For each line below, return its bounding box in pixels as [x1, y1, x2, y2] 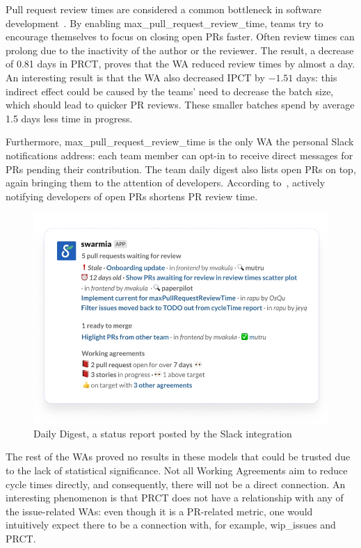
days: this [296, 70, 337, 84]
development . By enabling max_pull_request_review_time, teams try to [6, 15, 323, 30]
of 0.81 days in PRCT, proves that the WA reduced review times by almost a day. [6, 56, 355, 71]
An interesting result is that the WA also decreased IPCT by [6, 70, 265, 84]
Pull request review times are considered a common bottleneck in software [6, 2, 322, 16]
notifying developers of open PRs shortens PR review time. [6, 188, 258, 203]
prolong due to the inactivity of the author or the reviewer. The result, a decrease [6, 42, 354, 57]
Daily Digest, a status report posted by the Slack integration [33, 426, 292, 440]
